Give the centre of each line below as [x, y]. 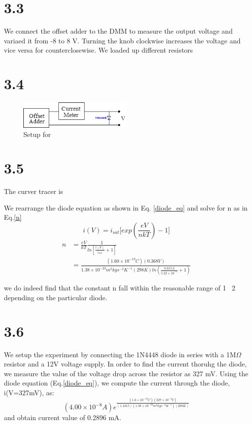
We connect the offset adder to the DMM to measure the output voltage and [118, 31]
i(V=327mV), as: [29, 393]
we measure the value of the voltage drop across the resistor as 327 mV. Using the [126, 373]
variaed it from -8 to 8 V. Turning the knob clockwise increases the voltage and [122, 40]
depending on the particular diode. [56, 297]
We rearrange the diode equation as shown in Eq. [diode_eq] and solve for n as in [126, 207]
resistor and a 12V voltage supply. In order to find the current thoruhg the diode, [126, 364]
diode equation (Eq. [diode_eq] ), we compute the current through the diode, [117, 383]
